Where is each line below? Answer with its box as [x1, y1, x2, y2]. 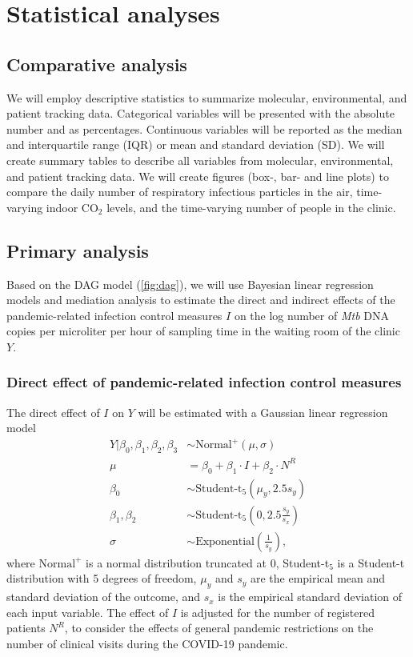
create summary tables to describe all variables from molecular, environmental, [6, 151, 394, 168]
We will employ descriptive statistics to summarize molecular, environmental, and [6, 89, 407, 106]
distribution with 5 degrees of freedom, [6, 570, 197, 587]
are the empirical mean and [250, 570, 386, 587]
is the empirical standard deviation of [218, 588, 403, 605]
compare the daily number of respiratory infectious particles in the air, [6, 183, 353, 200]
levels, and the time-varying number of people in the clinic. [106, 198, 396, 215]
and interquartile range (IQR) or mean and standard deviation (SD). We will [6, 136, 385, 153]
